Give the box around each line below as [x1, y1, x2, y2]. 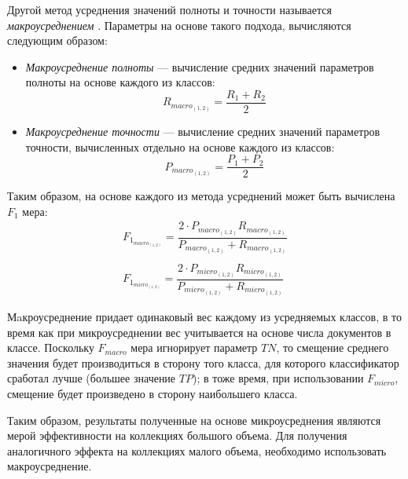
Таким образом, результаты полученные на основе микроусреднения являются [7, 411, 381, 428]
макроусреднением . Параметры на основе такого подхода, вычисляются [7, 16, 351, 33]
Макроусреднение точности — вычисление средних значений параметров [25, 123, 380, 140]
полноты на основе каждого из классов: [25, 74, 215, 90]
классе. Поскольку [7, 339, 94, 356]
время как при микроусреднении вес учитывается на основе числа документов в [7, 324, 391, 340]
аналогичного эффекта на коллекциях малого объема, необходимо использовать [7, 442, 387, 459]
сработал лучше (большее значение [7, 370, 176, 386]
